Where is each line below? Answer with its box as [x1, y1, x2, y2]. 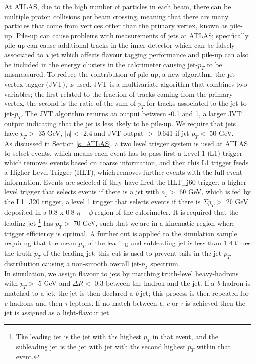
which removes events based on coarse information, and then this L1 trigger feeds [4, 157, 249, 168]
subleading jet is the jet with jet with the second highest [16, 341, 185, 351]
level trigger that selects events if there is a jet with [4, 186, 159, 196]
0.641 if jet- [157, 128, 192, 138]
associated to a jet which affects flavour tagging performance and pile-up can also [4, 49, 249, 59]
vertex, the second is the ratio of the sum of [4, 98, 136, 108]
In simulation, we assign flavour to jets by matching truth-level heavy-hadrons [4, 268, 239, 278]
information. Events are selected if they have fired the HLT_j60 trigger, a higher [4, 176, 247, 187]
